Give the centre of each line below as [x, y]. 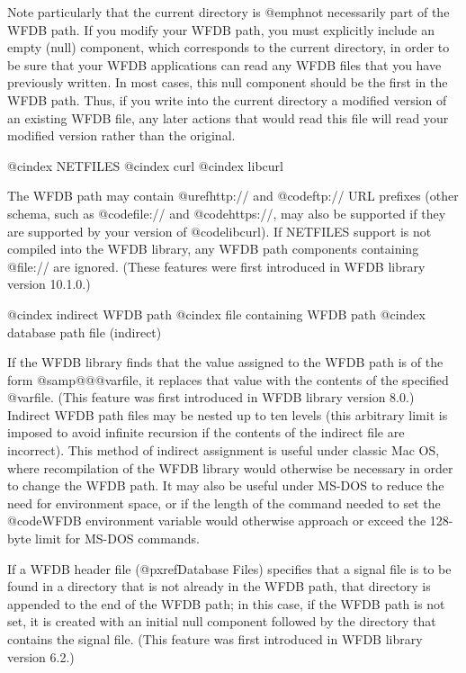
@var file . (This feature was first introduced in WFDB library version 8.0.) [211, 397]
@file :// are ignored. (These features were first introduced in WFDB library [216, 266]
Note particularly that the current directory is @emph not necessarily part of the [229, 12]
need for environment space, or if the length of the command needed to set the [224, 503]
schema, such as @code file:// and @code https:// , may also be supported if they [227, 213]
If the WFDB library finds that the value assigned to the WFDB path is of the [225, 362]
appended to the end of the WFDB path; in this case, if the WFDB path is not [226, 603]
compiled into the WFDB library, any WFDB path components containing [213, 249]
